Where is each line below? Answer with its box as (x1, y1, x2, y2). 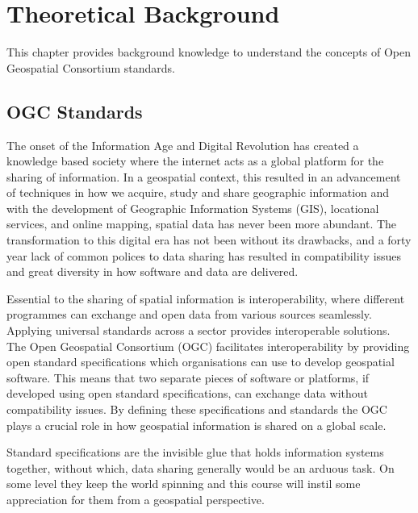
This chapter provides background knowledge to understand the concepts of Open (6, 44, 411, 60)
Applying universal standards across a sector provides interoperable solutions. (6, 322, 391, 339)
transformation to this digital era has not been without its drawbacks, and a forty (6, 231, 412, 248)
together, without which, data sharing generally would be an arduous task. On (6, 459, 395, 476)
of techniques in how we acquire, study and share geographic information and (6, 184, 390, 201)
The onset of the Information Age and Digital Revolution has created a (6, 136, 359, 153)
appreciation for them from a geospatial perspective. (6, 490, 265, 507)
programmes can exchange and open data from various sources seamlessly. (6, 306, 372, 323)
